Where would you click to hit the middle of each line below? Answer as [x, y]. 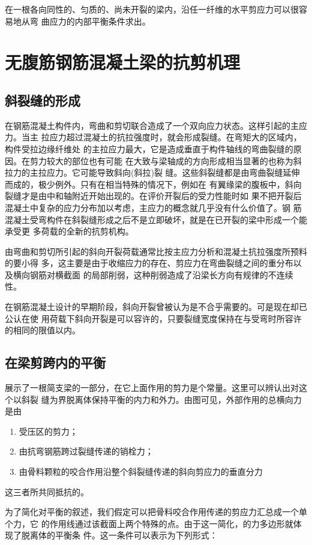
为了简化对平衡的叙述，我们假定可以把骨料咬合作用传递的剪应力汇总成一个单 [156, 512]
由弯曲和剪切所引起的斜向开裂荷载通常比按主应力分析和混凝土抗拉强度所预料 [156, 251]
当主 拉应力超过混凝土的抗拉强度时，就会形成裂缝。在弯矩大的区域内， [161, 137]
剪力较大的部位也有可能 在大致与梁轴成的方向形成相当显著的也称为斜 [166, 160]
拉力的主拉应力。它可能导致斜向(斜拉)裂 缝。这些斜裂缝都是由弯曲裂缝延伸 [152, 172]
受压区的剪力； [48, 431]
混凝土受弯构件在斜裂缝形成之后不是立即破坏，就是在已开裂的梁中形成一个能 [156, 219]
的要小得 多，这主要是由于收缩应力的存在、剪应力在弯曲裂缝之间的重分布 [149, 263]
